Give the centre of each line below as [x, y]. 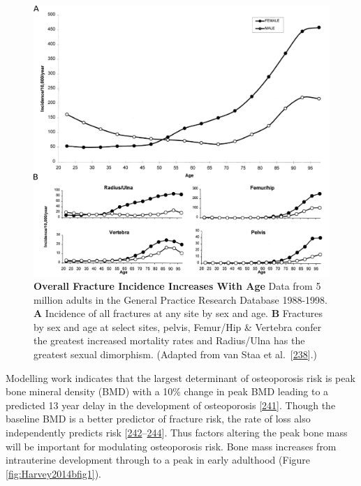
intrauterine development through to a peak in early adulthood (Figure [158, 460]
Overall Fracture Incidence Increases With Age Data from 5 [177, 286]
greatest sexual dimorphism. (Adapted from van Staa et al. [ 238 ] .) [176, 354]
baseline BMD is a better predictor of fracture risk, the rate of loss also [158, 419]
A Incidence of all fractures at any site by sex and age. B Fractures [178, 313]
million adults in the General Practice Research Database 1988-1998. [181, 299]
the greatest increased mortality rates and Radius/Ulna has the [169, 340]
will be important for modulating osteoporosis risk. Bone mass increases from [171, 446]
